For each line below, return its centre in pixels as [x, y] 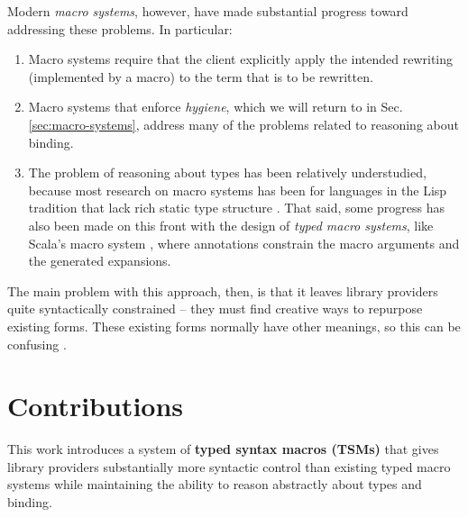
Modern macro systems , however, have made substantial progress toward [208, 11]
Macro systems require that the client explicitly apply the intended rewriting [241, 59]
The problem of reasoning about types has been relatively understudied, [227, 172]
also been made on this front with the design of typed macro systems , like [231, 225]
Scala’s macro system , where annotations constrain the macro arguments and [244, 243]
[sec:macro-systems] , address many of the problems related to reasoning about [243, 124]
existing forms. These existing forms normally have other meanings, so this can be [234, 326]
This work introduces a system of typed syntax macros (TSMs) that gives [223, 449]
